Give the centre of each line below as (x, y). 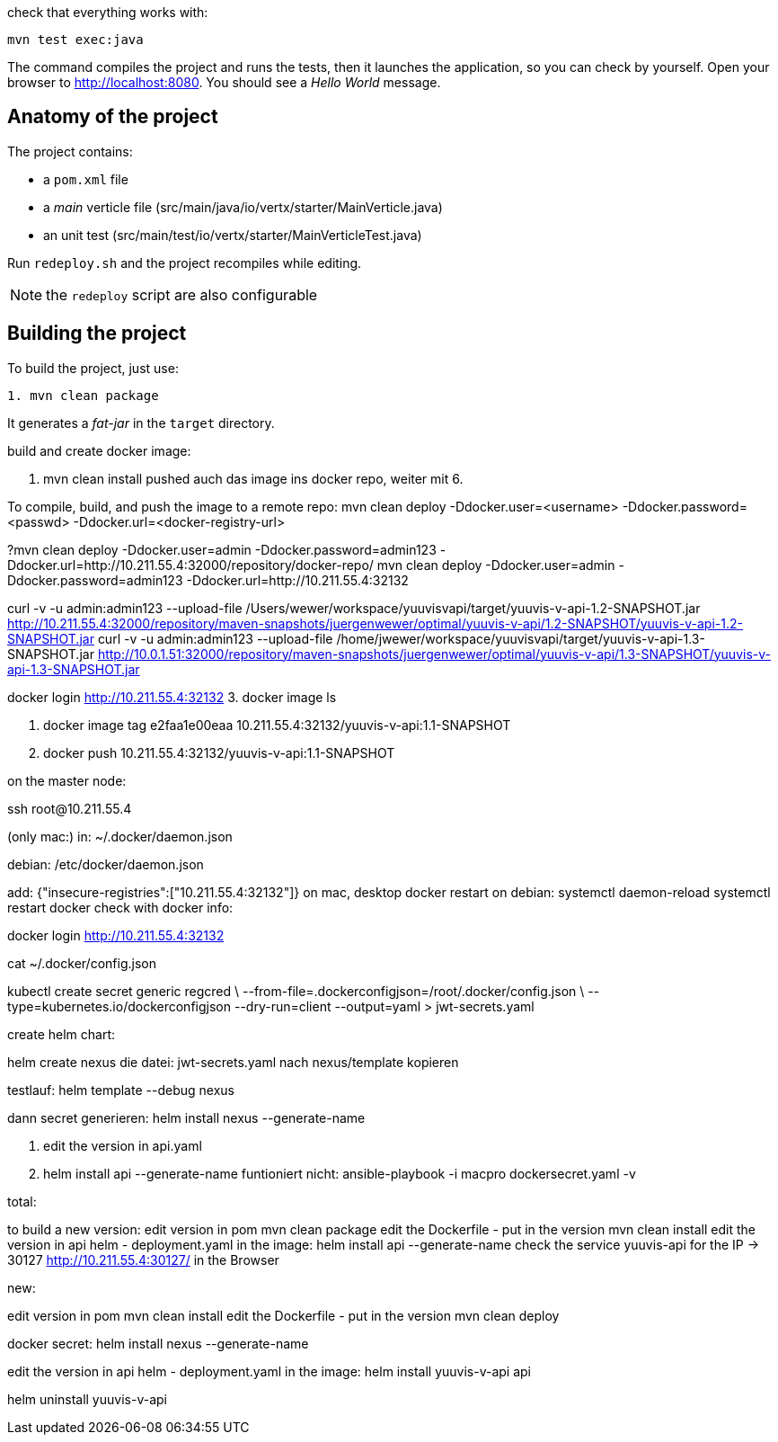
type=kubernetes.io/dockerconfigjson (119, 1006)
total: (22, 1201)
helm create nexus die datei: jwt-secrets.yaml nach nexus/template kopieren (233, 1062)
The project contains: (70, 151)
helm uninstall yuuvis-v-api (87, 1399)
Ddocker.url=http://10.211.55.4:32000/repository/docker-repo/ (190, 565)
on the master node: (67, 780)
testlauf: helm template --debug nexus (121, 1090)
